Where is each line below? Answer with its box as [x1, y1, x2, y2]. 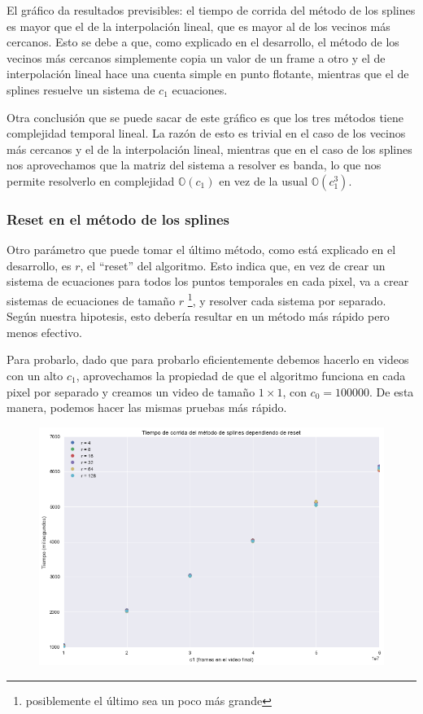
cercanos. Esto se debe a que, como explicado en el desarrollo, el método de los [7, 33, 399, 50]
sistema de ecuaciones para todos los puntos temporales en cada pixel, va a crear [7, 273, 409, 290]
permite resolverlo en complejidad [7, 172, 175, 189]
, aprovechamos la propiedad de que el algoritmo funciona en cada [76, 366, 406, 383]
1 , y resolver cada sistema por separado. [187, 289, 386, 309]
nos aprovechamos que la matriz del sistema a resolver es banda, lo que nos [7, 156, 382, 173]
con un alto [7, 366, 63, 383]
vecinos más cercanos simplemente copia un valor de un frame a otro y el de [7, 49, 386, 66]
